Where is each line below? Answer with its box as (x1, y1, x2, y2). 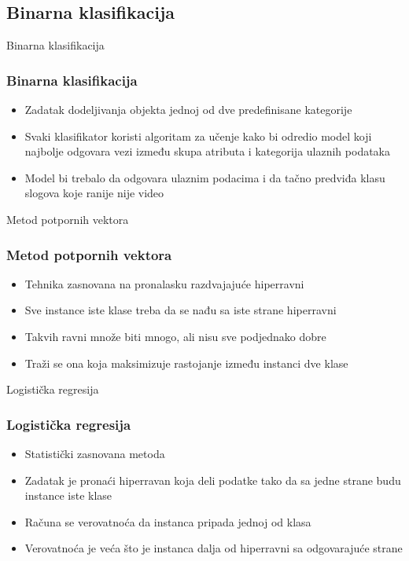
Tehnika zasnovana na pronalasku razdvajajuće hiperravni (24, 275, 304, 291)
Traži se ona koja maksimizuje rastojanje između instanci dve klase (24, 354, 348, 371)
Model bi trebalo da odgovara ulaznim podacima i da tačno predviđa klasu (24, 169, 385, 185)
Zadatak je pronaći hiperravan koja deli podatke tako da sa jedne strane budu (24, 471, 401, 488)
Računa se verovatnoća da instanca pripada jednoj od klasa (24, 513, 311, 530)
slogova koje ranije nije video (24, 185, 164, 201)
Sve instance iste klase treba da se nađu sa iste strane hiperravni (24, 302, 337, 318)
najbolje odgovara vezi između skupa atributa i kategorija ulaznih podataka (24, 143, 391, 159)
